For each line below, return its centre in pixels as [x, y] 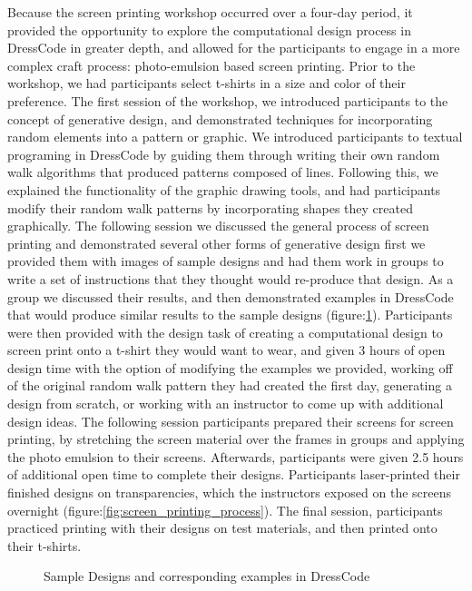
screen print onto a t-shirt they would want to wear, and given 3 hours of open [226, 350]
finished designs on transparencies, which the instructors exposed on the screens [230, 492]
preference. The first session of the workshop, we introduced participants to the [228, 100]
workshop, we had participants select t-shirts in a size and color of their [206, 83]
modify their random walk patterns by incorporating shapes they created [210, 207]
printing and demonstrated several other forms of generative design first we [216, 243]
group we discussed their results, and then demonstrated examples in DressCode [231, 296]
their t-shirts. [44, 545]
